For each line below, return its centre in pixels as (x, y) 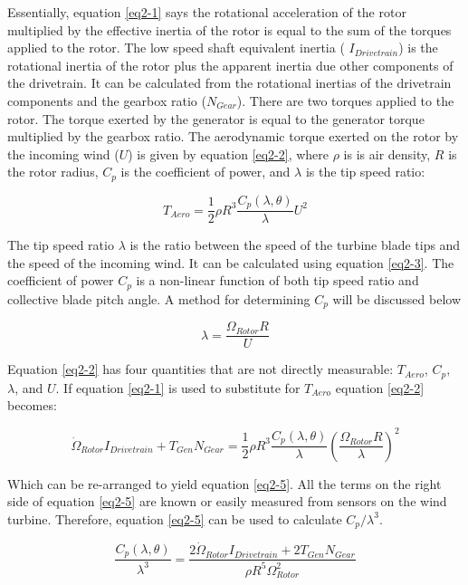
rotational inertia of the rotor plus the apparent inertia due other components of (230, 65)
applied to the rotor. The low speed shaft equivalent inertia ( (176, 48)
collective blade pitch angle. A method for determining (159, 298)
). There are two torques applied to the (345, 100)
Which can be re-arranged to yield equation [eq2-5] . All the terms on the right (224, 483)
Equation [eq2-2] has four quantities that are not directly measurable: (201, 369)
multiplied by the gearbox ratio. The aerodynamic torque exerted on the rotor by (233, 136)
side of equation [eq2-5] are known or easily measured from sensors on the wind (227, 501)
